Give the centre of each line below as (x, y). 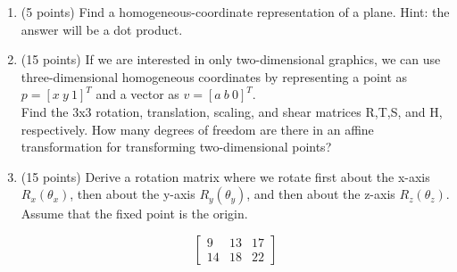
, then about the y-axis (133, 194)
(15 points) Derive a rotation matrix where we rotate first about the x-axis (225, 176)
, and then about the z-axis (321, 194)
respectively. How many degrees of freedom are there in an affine (197, 129)
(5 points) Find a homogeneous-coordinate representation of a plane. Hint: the (235, 12)
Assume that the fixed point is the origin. (134, 214)
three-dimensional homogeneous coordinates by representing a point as (214, 76)
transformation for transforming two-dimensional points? (176, 147)
